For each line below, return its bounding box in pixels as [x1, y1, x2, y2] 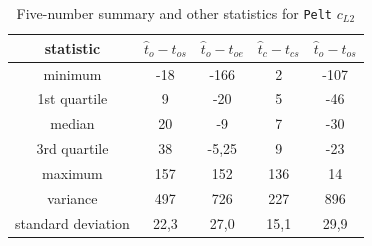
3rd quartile [36, 138, 109, 159]
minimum [43, 63, 102, 84]
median [50, 113, 95, 134]
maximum [42, 162, 103, 183]
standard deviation [15, 212, 130, 233]
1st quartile [37, 88, 108, 109]
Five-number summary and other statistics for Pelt [16, 3, 333, 23]
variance [47, 187, 98, 208]
